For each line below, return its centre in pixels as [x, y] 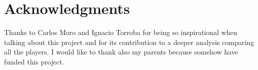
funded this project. [34, 61]
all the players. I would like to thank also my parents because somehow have [121, 52]
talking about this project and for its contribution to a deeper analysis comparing [129, 42]
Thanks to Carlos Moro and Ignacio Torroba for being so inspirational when [121, 32]
